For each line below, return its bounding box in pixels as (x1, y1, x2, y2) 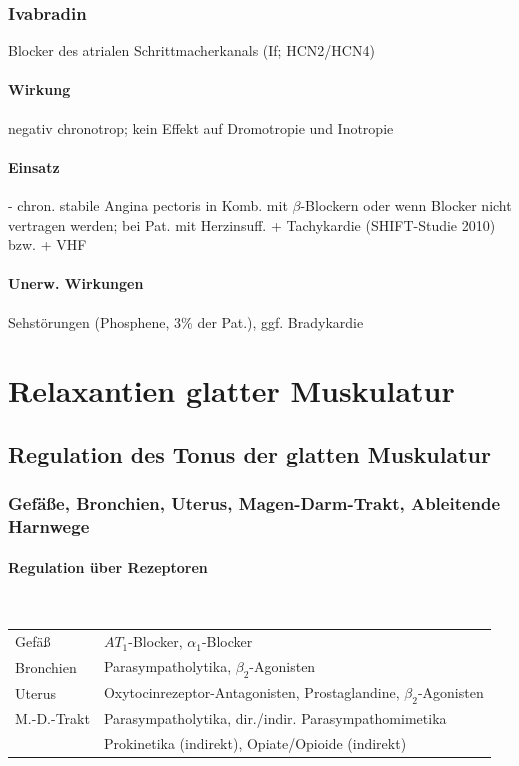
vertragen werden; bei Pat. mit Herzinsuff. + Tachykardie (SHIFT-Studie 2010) (8, 214, 496, 235)
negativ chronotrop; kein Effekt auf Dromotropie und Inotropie (8, 117, 394, 138)
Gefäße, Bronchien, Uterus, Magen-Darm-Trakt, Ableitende (8, 491, 501, 516)
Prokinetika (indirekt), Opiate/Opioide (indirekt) (103, 733, 407, 754)
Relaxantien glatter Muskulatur (8, 370, 455, 411)
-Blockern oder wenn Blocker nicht (300, 195, 512, 215)
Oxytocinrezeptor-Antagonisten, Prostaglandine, (103, 682, 400, 703)
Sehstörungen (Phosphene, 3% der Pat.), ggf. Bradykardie (8, 311, 364, 332)
